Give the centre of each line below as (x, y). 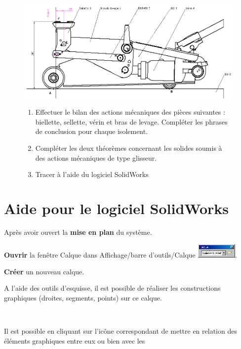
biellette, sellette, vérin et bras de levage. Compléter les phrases (131, 121)
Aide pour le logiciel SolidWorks (116, 208)
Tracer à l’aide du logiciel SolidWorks (92, 174)
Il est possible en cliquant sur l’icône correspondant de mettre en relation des (120, 331)
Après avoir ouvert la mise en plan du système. (78, 232)
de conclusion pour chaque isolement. (92, 131)
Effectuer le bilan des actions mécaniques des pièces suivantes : (130, 112)
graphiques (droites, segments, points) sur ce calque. (83, 297)
